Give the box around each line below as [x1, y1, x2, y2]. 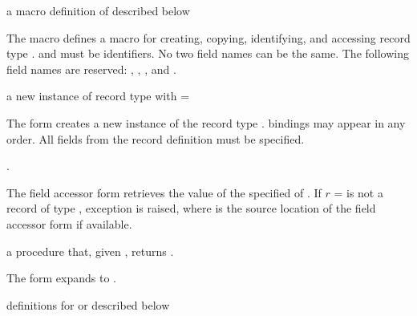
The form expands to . [6, 269, 117, 286]
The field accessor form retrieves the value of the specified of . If [6, 184, 322, 201]
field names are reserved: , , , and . [6, 60, 176, 77]
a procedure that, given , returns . [6, 242, 174, 259]
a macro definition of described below [6, 2, 190, 18]
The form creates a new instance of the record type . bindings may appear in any [6, 114, 406, 131]
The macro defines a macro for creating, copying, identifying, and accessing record [6, 29, 411, 46]
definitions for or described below [6, 296, 170, 313]
